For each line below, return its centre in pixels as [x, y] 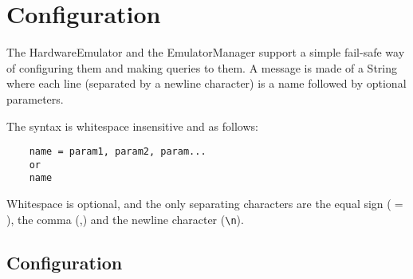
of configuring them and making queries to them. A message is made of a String [202, 67]
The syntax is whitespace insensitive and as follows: [132, 126]
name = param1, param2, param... [118, 152]
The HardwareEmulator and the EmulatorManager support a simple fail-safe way [206, 52]
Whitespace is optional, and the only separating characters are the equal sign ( [199, 204]
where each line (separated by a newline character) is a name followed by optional [206, 83]
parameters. [35, 98]
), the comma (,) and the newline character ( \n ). [125, 219]
